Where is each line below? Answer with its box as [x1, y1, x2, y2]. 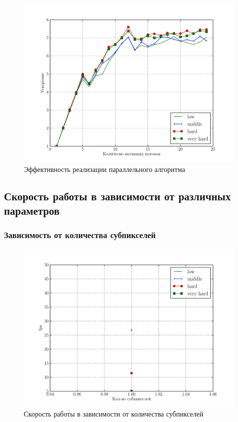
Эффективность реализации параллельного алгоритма [24, 164, 185, 174]
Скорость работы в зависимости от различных [4, 188, 231, 203]
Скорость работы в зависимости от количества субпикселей [24, 409, 203, 419]
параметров [4, 202, 59, 218]
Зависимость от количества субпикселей [4, 229, 156, 241]
